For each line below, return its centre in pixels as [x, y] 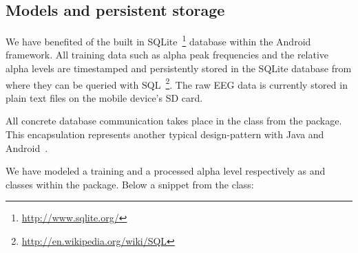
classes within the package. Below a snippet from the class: [130, 184]
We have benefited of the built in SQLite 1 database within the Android [158, 40]
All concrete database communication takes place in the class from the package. [174, 121]
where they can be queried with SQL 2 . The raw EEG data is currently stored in [177, 83]
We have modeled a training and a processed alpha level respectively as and [166, 171]
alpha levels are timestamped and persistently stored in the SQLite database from [179, 68]
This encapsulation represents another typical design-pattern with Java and [165, 134]
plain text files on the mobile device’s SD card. [104, 97]
